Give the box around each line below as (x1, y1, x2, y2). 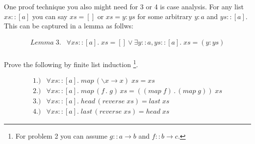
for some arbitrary (137, 11, 192, 21)
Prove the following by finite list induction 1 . (4, 57, 138, 69)
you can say (32, 11, 68, 21)
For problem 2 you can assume (15, 131, 107, 141)
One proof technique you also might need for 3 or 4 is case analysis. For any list (4, 1, 244, 11)
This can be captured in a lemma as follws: (4, 21, 133, 31)
